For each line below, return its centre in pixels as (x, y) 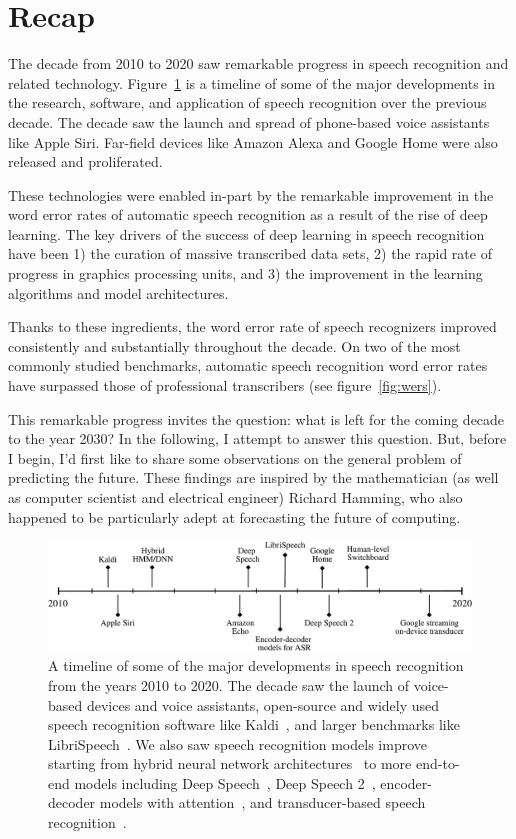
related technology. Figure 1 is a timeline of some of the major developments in (252, 82)
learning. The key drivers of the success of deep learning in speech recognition (246, 233)
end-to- (437, 763)
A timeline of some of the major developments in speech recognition (256, 665)
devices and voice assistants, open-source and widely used (263, 704)
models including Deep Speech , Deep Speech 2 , (225, 782)
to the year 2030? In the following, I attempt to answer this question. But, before (257, 438)
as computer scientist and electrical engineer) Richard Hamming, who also (235, 497)
